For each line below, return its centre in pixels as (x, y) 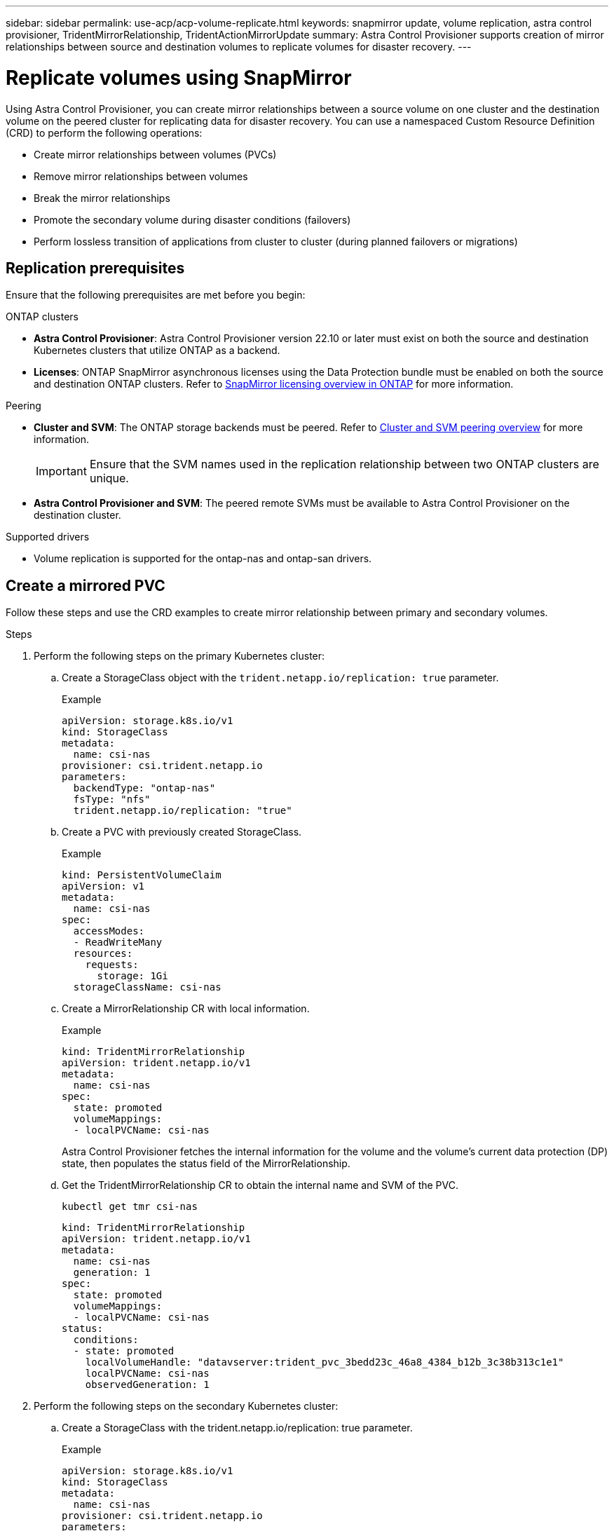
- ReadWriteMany (118, 943)
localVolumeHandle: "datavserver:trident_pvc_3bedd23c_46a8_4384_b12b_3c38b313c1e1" (325, 1362)
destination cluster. (77, 515)
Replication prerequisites (95, 268)
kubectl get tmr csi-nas (130, 1207)
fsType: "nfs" (112, 799)
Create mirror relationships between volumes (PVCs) (155, 154)
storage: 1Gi (132, 976)
